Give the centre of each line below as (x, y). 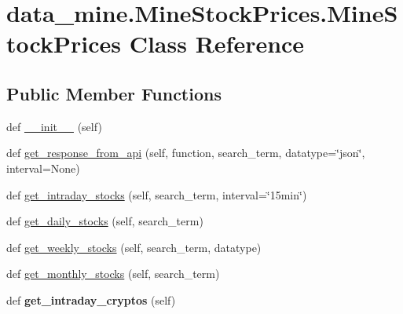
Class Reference (217, 44)
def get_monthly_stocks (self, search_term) (113, 274)
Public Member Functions (114, 93)
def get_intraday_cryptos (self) (91, 299)
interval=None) (43, 168)
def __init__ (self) (54, 126)
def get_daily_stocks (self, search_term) (105, 221)
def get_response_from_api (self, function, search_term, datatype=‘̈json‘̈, (186, 153)
